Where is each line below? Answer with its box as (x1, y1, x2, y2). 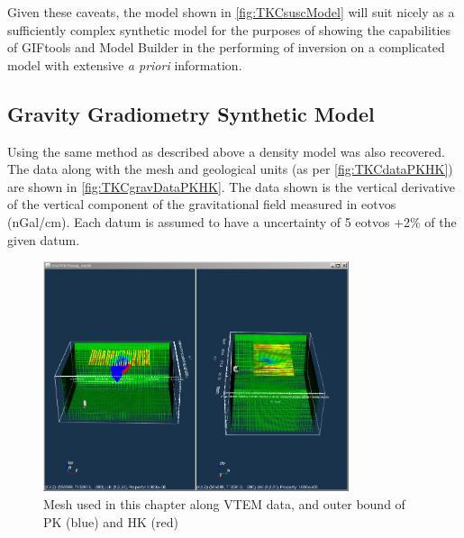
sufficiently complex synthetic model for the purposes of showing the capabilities (7, 20, 451, 39)
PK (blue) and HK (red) (43, 512, 178, 531)
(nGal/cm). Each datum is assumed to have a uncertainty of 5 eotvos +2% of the (7, 212, 457, 231)
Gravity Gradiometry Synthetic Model (7, 99, 375, 127)
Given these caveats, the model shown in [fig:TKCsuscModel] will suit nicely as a (7, 3, 455, 21)
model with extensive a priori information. (7, 55, 242, 74)
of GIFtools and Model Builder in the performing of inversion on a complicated (7, 38, 445, 57)
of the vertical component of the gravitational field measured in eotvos (7, 195, 396, 214)
